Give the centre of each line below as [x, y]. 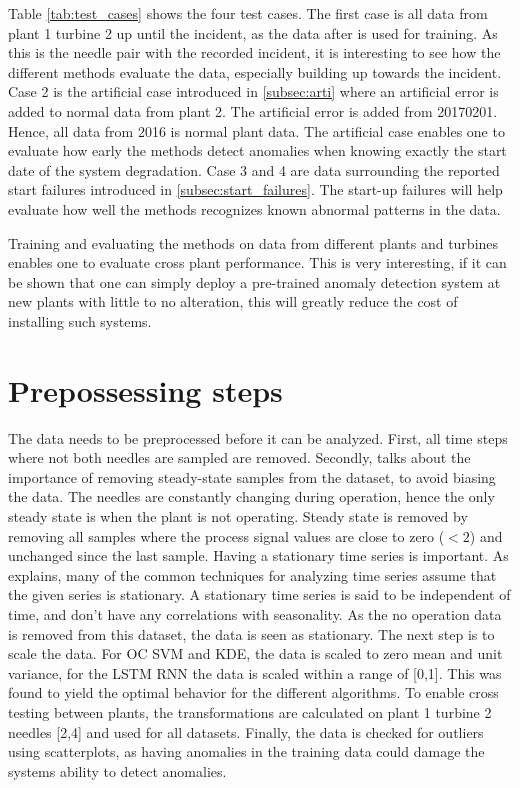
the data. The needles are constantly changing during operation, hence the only [251, 496]
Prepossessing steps [145, 389]
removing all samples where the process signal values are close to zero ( [226, 535]
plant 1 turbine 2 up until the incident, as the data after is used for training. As [253, 32]
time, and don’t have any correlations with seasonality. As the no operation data [255, 613]
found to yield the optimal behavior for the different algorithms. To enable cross [253, 692]
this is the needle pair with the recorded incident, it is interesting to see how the [254, 52]
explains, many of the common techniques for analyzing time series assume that [252, 574]
